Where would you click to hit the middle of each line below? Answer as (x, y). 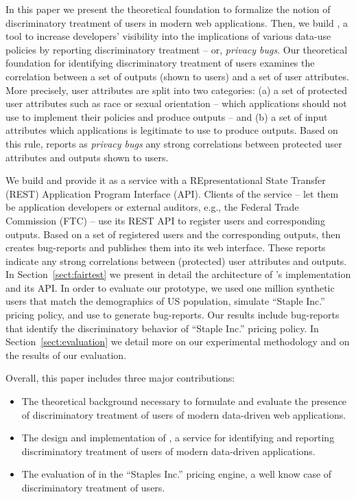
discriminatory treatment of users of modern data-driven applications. (168, 451)
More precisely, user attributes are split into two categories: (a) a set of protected (177, 90)
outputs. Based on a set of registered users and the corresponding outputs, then (173, 234)
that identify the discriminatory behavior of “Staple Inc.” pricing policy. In (162, 328)
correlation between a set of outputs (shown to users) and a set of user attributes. (177, 76)
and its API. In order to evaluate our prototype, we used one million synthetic (170, 287)
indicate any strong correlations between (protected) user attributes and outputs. (176, 260)
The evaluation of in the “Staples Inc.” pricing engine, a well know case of (177, 474)
